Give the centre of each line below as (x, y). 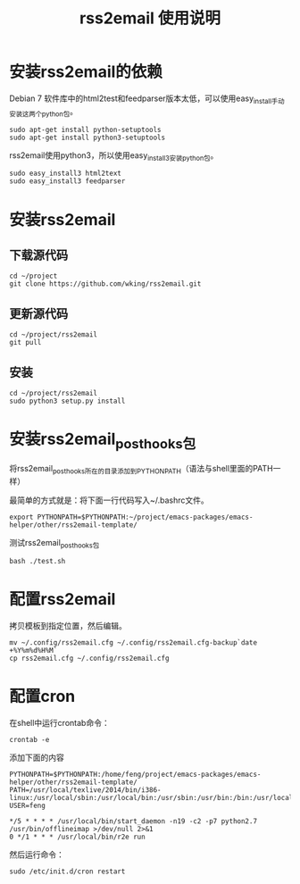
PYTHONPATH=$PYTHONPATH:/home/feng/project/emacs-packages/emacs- (135, 774)
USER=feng (28, 805)
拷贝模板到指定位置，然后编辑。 (68, 626)
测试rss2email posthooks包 (54, 544)
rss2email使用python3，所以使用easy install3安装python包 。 (114, 156)
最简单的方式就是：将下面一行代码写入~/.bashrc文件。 (109, 500)
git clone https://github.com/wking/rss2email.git (105, 284)
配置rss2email (62, 600)
